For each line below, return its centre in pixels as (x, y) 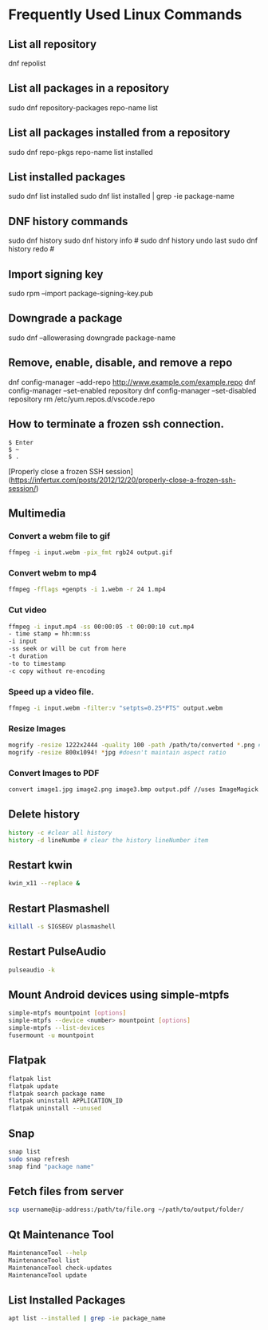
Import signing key (56, 274)
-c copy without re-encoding (57, 671)
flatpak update (33, 1086)
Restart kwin (41, 865)
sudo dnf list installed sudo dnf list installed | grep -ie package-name (122, 196)
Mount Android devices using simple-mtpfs (119, 995)
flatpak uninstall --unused (55, 1108)
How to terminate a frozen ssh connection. (116, 424)
